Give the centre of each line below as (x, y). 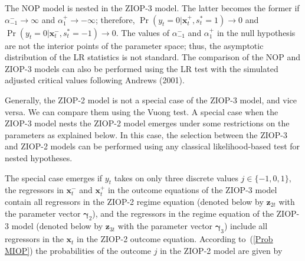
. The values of (143, 32)
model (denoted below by (57, 226)
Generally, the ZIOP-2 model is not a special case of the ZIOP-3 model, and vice (151, 99)
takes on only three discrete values (176, 177)
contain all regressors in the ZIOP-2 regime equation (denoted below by (134, 201)
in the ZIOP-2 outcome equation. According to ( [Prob (175, 239)
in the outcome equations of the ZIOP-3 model (192, 190)
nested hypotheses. (39, 157)
